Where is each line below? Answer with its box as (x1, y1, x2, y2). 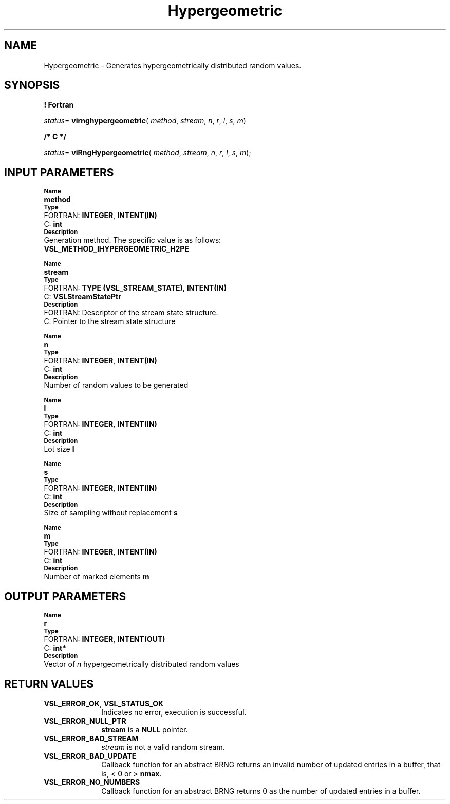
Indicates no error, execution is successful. (101, 707, 247, 717)
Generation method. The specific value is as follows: (44, 236, 221, 245)
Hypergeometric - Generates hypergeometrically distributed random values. (44, 61, 302, 70)
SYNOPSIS (4, 79, 60, 92)
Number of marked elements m (44, 572, 149, 581)
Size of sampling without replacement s (44, 508, 178, 517)
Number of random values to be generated (44, 381, 189, 390)
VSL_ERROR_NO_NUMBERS (44, 777, 140, 787)
